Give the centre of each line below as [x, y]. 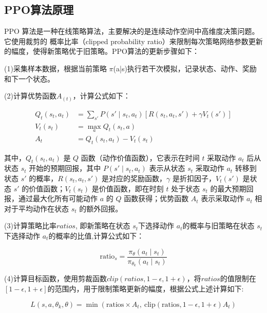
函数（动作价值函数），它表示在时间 [140, 157]
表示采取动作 [223, 198]
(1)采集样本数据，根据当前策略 [55, 68]
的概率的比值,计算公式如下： [96, 235]
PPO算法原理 [39, 9]
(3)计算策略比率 [30, 226]
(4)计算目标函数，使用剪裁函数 [55, 278]
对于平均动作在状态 [36, 208]
